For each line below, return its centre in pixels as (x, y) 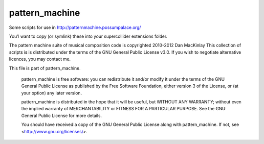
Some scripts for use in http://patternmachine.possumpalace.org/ (75, 27)
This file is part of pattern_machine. (45, 68)
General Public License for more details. (62, 116)
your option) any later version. (52, 93)
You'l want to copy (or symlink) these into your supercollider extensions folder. (88, 36)
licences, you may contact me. (40, 59)
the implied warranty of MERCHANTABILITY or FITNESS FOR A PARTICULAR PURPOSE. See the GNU (123, 109)
